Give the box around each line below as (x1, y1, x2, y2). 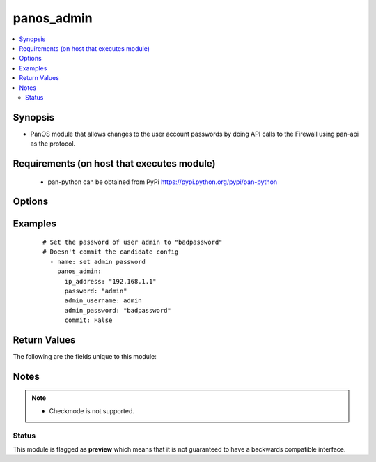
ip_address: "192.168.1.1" (64, 277, 157, 285)
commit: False (64, 316, 113, 324)
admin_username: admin (64, 297, 142, 305)
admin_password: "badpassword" (64, 307, 172, 314)
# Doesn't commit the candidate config (42, 248, 179, 256)
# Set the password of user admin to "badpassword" (42, 238, 223, 247)
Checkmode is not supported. (49, 406, 135, 415)
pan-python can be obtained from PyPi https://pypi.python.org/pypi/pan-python (47, 178, 278, 186)
